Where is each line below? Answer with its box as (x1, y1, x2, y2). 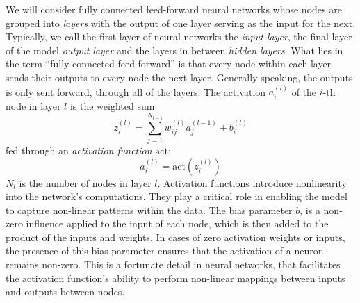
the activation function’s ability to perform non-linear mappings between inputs (6, 270, 345, 285)
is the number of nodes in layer (19, 175, 152, 190)
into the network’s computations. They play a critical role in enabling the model (6, 189, 347, 204)
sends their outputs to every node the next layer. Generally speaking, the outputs (6, 69, 353, 84)
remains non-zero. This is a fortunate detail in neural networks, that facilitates (6, 257, 341, 272)
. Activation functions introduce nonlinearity (157, 175, 347, 190)
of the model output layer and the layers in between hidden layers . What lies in (6, 42, 343, 57)
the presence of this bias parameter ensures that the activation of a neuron (6, 243, 324, 258)
